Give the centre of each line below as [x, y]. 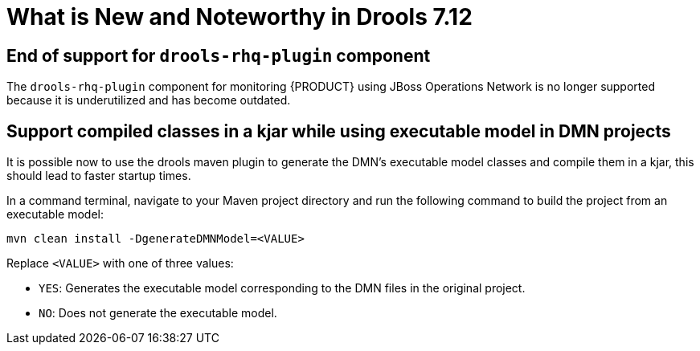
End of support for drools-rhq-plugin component [219, 55]
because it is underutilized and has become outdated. [149, 100]
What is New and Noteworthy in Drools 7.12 [239, 17]
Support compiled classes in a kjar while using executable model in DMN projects [339, 131]
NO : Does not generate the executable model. [158, 313]
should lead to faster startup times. [99, 176]
